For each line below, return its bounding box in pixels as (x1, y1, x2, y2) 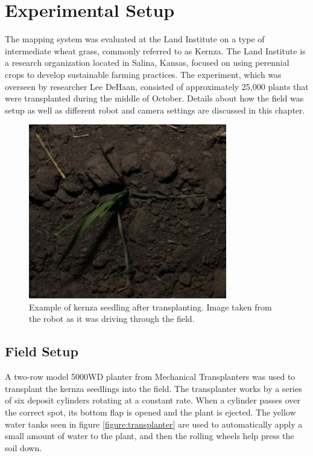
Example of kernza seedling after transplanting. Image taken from (29, 300, 272, 313)
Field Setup (5, 342, 78, 361)
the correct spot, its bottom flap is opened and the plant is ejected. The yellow (5, 406, 296, 419)
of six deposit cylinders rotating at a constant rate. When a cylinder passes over (5, 394, 300, 406)
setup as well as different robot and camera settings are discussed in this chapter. (5, 103, 305, 116)
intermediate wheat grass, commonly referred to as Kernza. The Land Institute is (5, 44, 306, 57)
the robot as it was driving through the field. (29, 312, 195, 325)
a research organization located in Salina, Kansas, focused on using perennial (5, 56, 289, 69)
